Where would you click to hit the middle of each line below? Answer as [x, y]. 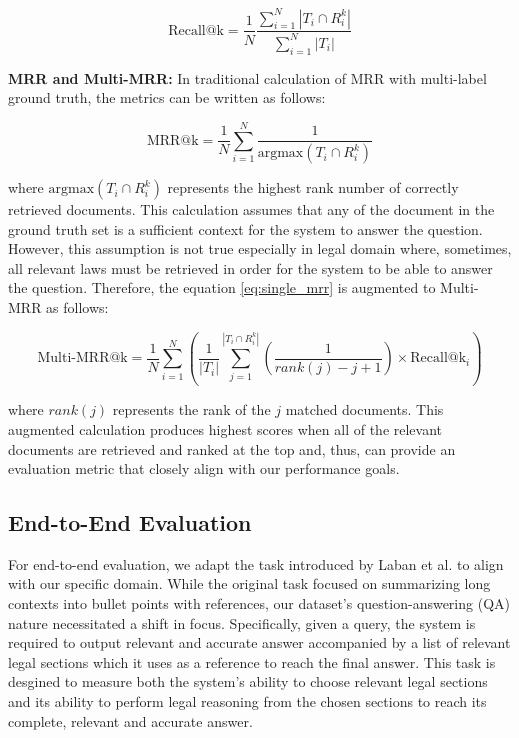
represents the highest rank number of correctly [313, 187]
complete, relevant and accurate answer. [130, 720]
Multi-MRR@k [82, 358]
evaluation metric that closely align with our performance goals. [204, 468]
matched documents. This [364, 409]
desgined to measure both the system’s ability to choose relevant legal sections [248, 681]
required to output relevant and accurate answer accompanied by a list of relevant [259, 642]
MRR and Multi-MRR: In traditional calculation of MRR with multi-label [247, 77]
